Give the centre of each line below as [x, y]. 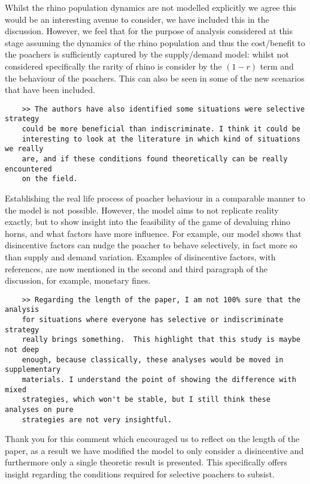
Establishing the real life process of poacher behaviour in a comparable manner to [155, 198]
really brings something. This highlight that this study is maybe [161, 340]
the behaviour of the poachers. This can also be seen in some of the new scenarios [155, 78]
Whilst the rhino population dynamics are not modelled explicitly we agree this [151, 7]
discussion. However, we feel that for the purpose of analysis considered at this [149, 31]
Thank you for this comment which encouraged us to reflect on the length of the [152, 439]
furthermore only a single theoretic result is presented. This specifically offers [146, 462]
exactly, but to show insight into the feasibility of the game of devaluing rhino [148, 222]
